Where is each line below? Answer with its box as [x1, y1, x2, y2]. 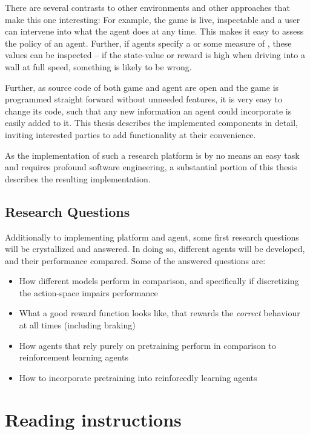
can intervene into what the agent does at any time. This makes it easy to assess [5, 25, 304, 38]
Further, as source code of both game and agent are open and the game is [5, 81, 279, 93]
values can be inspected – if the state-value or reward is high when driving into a [5, 48, 305, 61]
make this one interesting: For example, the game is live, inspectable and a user [5, 13, 300, 25]
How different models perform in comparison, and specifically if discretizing [19, 274, 299, 287]
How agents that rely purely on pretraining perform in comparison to [19, 339, 276, 351]
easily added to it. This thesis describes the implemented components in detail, [5, 116, 298, 129]
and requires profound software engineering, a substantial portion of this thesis [5, 161, 297, 173]
